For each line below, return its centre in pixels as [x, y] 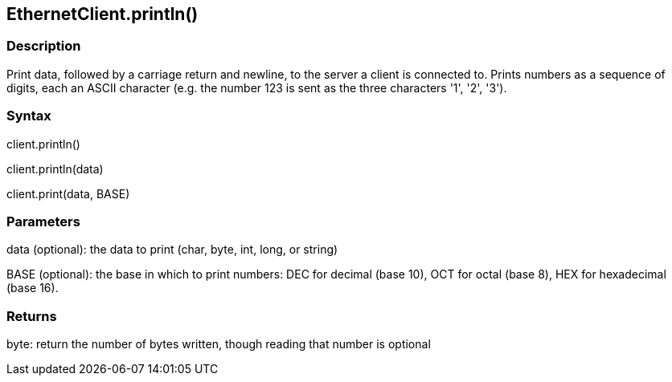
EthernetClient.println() [102, 14]
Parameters [43, 221]
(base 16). [33, 288]
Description [44, 46]
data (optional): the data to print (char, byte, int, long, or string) [172, 250]
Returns [32, 316]
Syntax [29, 116]
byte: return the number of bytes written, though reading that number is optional [219, 344]
